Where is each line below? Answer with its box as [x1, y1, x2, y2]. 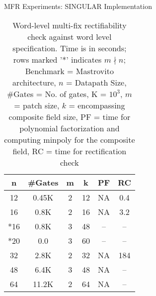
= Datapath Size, [66, 76, 127, 88]
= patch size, [14, 99, 60, 111]
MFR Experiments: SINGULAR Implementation [4, 1, 152, 11]
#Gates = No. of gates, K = [6, 88, 107, 99]
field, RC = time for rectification [12, 145, 127, 157]
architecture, [12, 76, 56, 88]
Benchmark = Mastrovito [25, 65, 114, 77]
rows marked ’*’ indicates [13, 53, 102, 65]
